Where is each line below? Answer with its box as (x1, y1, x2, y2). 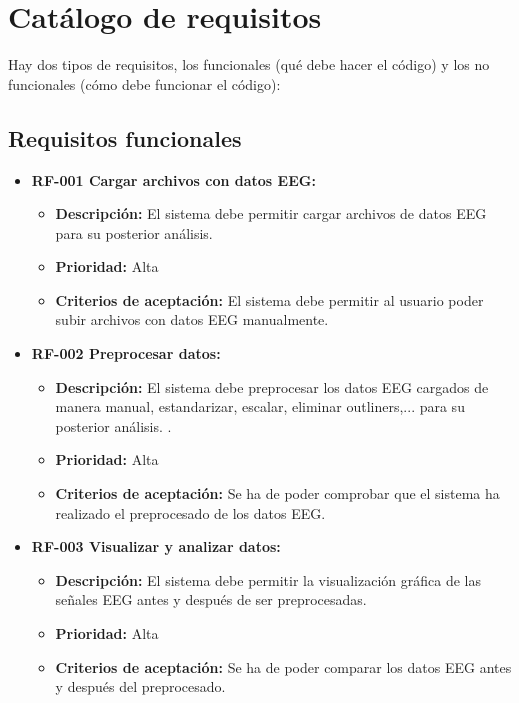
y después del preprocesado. (55, 676, 226, 697)
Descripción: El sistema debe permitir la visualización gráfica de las (55, 569, 481, 590)
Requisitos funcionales (8, 122, 242, 153)
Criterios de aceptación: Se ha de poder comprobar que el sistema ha (55, 483, 500, 504)
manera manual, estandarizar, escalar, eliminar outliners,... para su (55, 396, 465, 417)
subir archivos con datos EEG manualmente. (55, 309, 329, 330)
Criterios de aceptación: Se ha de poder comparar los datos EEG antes (55, 656, 512, 677)
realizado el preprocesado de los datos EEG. (55, 502, 326, 523)
